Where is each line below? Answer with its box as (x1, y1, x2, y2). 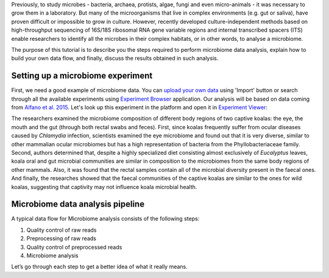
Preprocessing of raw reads (26, 235, 97, 242)
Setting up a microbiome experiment (11, 71, 153, 81)
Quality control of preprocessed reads (26, 243, 122, 251)
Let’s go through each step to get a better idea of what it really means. (11, 263, 188, 271)
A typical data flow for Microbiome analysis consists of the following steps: (11, 215, 200, 223)
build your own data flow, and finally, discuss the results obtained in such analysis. (11, 55, 219, 62)
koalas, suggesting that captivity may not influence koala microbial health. (11, 183, 197, 190)
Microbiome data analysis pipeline (11, 199, 145, 210)
